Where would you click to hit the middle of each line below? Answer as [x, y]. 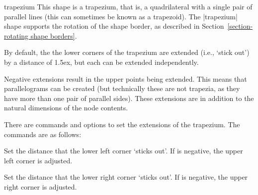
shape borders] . [54, 35]
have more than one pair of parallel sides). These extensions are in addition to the [129, 98]
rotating [16, 35]
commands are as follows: [43, 134]
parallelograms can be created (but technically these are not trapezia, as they [122, 88]
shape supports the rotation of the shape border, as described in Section [114, 26]
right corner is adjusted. [41, 186]
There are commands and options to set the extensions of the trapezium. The [122, 124]
